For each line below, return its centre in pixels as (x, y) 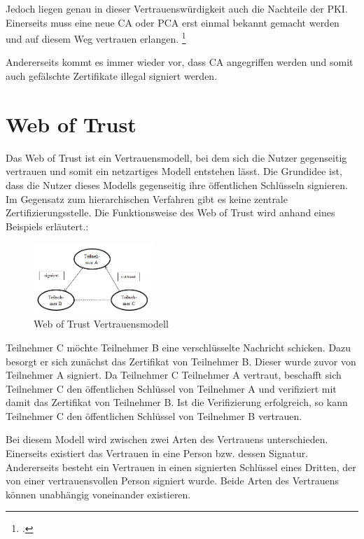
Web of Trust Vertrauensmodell (101, 324)
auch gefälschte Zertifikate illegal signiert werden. (112, 76)
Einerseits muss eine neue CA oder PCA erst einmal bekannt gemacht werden (173, 22)
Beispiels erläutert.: (47, 226)
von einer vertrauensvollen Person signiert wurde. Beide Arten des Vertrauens (172, 481)
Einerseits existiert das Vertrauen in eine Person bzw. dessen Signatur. (157, 453)
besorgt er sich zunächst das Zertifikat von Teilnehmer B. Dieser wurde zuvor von (181, 361)
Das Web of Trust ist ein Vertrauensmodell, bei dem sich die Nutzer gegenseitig (176, 157)
